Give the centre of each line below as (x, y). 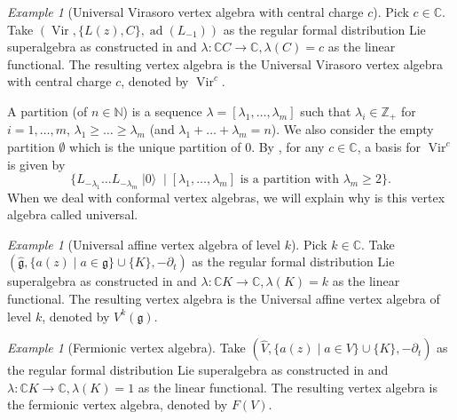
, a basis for (389, 147)
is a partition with (290, 180)
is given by (36, 164)
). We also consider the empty (352, 129)
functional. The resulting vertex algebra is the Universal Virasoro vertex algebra (225, 63)
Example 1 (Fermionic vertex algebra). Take (126, 348)
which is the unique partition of (155, 147)
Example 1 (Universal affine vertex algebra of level (144, 244)
